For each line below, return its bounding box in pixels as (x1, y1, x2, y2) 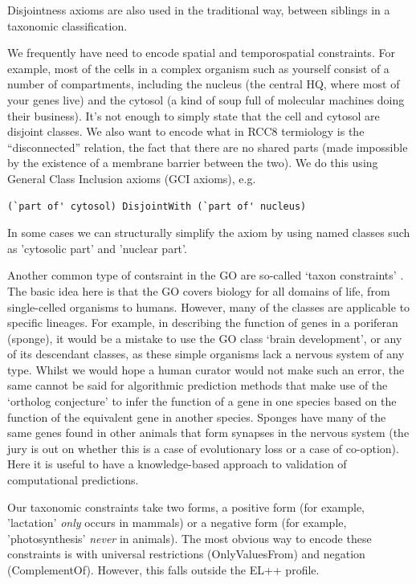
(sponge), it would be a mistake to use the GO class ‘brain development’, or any (7, 329, 402, 346)
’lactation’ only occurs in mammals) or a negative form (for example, (7, 514, 347, 531)
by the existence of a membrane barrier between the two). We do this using (7, 154, 378, 171)
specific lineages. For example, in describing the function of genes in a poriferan (7, 314, 398, 331)
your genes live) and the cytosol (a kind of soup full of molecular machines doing (7, 91, 405, 108)
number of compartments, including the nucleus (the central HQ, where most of (7, 76, 400, 92)
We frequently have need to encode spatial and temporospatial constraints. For (7, 44, 395, 61)
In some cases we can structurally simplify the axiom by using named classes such (7, 224, 410, 241)
